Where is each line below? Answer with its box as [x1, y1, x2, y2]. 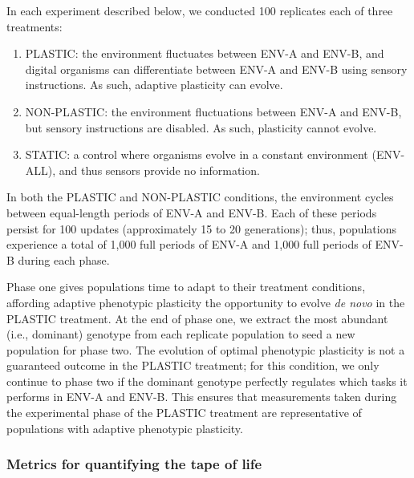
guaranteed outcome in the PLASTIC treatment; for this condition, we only [6, 357, 379, 374]
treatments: [6, 18, 63, 34]
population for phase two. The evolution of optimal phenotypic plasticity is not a [6, 341, 405, 358]
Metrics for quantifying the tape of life [6, 454, 262, 474]
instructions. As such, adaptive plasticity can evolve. [25, 76, 283, 93]
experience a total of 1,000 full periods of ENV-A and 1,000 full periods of [6, 236, 371, 253]
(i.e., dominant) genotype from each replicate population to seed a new [6, 326, 355, 342]
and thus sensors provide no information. [59, 161, 260, 178]
